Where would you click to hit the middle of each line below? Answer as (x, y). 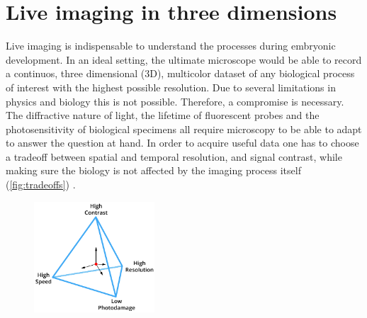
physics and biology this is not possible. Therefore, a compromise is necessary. (175, 101)
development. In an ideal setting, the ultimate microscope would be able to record (184, 59)
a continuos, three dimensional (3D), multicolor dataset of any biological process (180, 73)
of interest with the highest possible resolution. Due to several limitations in (171, 87)
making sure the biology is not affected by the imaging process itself (153, 170)
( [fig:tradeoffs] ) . (41, 184)
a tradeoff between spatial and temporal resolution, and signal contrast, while (174, 156)
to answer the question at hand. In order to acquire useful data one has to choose (182, 143)
